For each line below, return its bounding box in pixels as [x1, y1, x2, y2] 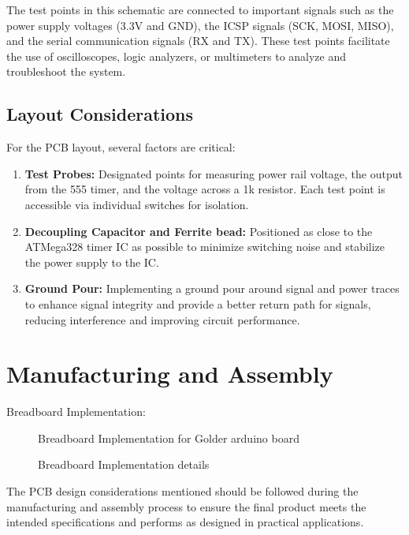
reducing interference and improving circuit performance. [24, 311, 300, 327]
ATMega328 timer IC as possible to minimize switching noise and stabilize [24, 238, 385, 255]
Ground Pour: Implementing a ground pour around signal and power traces [24, 280, 400, 297]
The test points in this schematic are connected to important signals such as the [6, 2, 394, 17]
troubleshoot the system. [6, 63, 126, 80]
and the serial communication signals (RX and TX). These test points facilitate [6, 32, 390, 49]
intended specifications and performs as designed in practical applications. [6, 514, 364, 530]
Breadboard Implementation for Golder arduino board [38, 429, 299, 446]
